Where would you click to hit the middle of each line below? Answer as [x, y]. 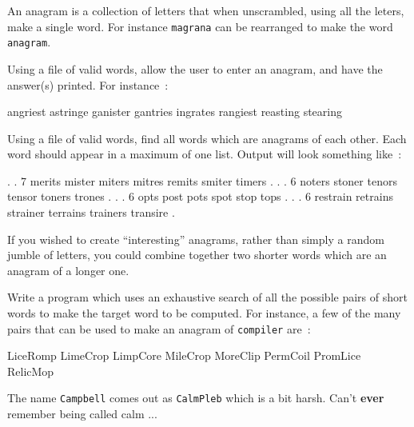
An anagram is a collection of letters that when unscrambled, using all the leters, [206, 10]
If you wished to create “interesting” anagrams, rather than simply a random [196, 239]
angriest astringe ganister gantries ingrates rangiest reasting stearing [175, 112]
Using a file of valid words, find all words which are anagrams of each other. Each [207, 138]
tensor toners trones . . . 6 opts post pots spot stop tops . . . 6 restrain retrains [200, 196]
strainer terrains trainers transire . [91, 212]
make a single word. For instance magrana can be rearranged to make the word [200, 26]
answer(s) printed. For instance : [88, 84]
